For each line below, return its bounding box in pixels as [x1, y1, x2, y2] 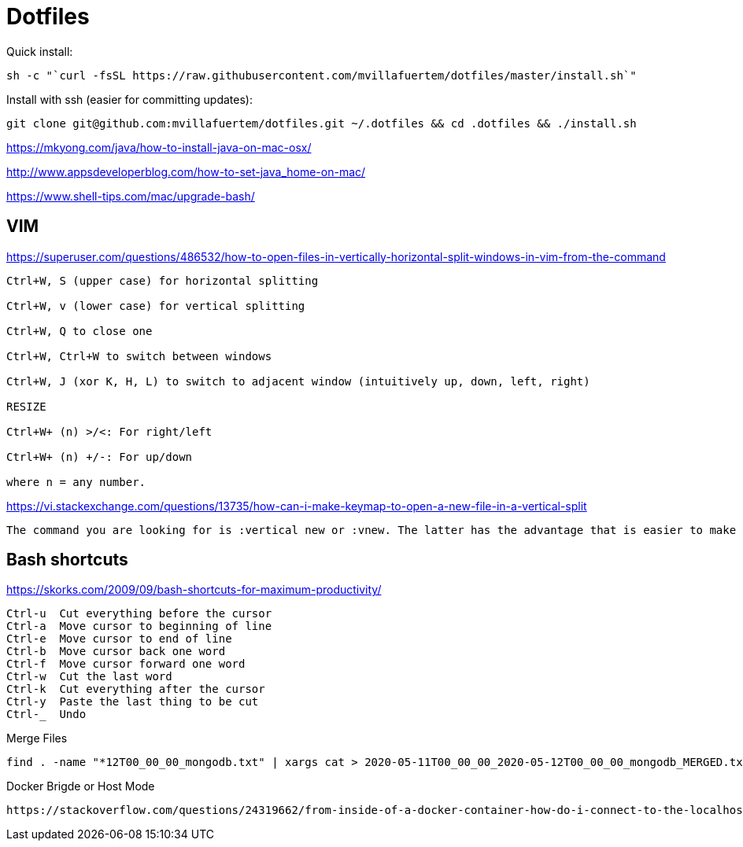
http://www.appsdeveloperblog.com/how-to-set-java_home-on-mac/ [6, 164, 366, 179]
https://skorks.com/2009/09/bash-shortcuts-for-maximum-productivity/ [6, 583, 382, 597]
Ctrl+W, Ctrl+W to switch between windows [6, 349, 272, 363]
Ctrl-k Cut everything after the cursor [6, 683, 265, 696]
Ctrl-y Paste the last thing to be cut [6, 695, 259, 709]
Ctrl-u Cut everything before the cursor [6, 607, 272, 621]
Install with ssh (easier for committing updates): [6, 92, 253, 106]
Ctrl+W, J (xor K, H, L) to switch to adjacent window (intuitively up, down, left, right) [6, 374, 590, 388]
